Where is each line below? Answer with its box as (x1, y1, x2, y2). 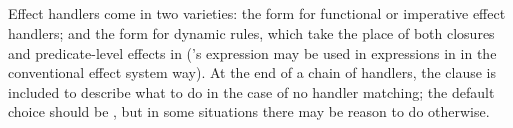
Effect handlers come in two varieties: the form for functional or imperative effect (8, 3, 506, 24)
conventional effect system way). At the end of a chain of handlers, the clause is (8, 62, 497, 83)
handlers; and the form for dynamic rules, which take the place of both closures (8, 22, 495, 43)
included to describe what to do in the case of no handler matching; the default (8, 81, 495, 102)
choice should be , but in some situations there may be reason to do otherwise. (8, 101, 490, 122)
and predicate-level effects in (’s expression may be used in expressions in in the (8, 42, 497, 63)
